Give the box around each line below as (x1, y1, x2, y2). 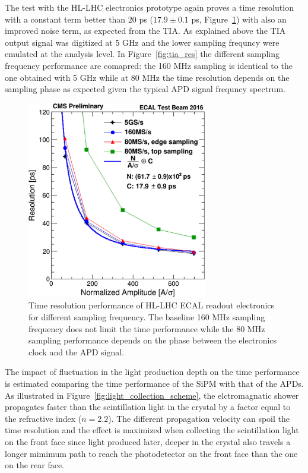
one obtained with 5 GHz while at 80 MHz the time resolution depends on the (5, 71, 290, 83)
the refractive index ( (5, 412, 82, 424)
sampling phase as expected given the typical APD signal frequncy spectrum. (5, 83, 285, 95)
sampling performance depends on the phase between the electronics (28, 334, 277, 346)
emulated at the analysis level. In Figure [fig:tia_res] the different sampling (5, 48, 280, 60)
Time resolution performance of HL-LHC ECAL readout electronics (28, 299, 275, 311)
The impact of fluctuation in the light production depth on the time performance (5, 365, 300, 378)
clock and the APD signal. (28, 345, 125, 358)
